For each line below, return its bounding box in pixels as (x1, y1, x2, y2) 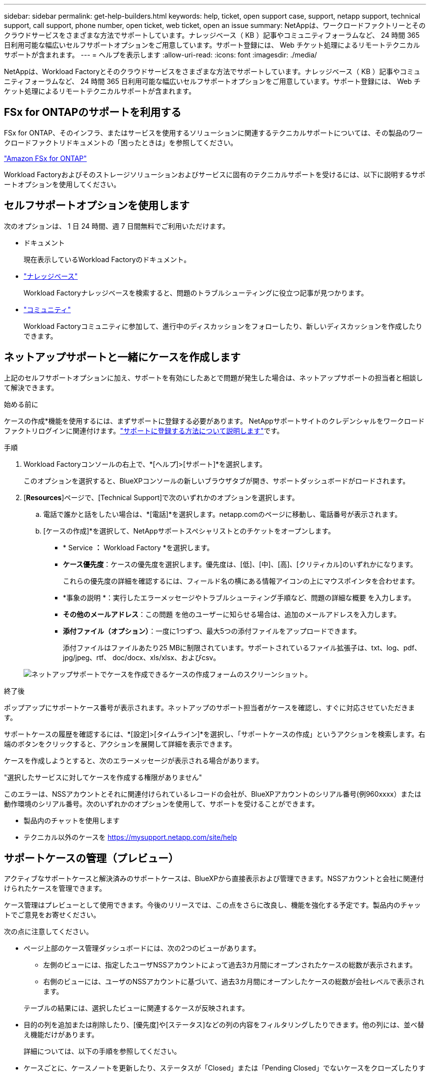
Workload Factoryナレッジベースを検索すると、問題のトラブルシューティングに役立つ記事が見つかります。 (24, 288, 368, 297)
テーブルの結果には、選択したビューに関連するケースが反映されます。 (24, 1004, 249, 1013)
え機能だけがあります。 (24, 1030, 99, 1039)
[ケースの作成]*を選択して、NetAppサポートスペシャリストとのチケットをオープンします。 (43, 526, 335, 535)
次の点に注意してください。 (4, 927, 93, 936)
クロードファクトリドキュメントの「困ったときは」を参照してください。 (4, 138, 238, 147)
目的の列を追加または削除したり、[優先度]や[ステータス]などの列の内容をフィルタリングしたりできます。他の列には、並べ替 (24, 1020, 425, 1029)
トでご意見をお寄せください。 (4, 911, 100, 919)
